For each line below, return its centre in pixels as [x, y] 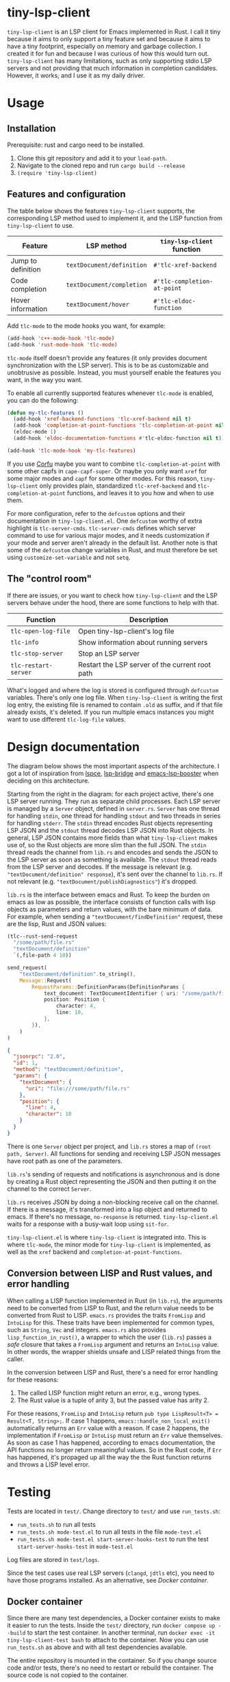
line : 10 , [70, 1012]
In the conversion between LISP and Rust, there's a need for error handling [113, 1372]
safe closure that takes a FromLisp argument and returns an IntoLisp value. [113, 1344]
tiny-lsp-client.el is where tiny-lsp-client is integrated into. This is [107, 1237]
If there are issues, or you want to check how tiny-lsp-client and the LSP [112, 595]
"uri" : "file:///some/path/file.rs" [77, 1089]
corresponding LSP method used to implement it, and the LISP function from [115, 218]
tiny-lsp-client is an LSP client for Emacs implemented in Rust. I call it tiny [114, 32]
